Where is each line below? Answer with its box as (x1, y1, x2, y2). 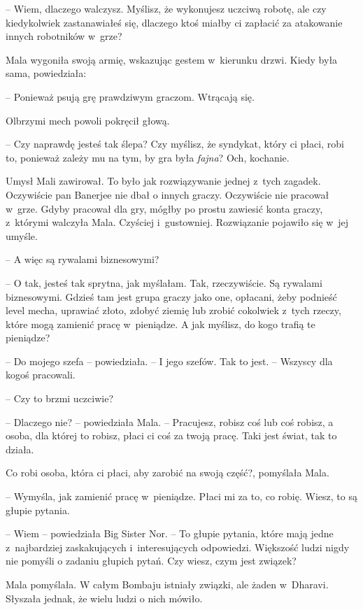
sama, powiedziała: (6, 66, 87, 80)
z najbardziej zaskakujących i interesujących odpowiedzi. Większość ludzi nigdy (6, 539, 350, 554)
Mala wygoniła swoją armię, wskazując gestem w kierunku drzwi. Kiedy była (6, 52, 338, 66)
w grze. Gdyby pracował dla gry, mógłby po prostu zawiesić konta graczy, (6, 201, 323, 215)
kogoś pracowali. (6, 367, 76, 382)
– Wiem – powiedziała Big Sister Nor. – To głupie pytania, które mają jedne (6, 526, 334, 541)
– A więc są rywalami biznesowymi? (6, 252, 159, 267)
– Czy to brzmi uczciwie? (6, 391, 113, 406)
